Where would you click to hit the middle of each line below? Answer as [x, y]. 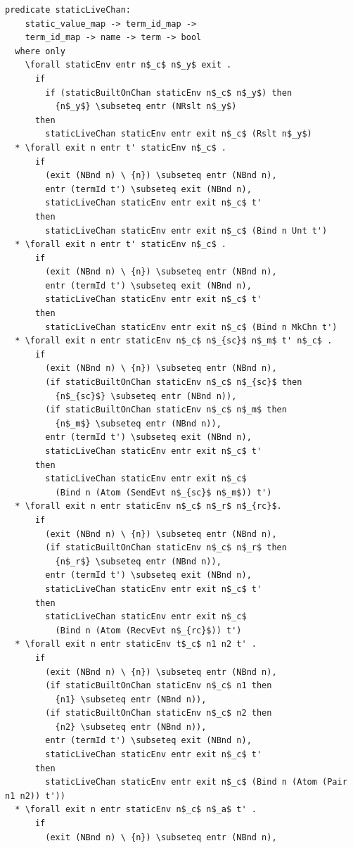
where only [40, 51]
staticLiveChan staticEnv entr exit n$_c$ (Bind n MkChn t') [191, 327]
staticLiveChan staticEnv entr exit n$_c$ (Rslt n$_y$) [179, 134]
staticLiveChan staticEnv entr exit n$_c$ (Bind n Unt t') [186, 230]
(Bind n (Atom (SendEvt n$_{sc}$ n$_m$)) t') [163, 492]
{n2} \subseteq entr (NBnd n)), [131, 727]
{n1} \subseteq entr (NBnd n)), [131, 699]
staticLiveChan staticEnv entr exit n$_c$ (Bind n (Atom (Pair [196, 782]
